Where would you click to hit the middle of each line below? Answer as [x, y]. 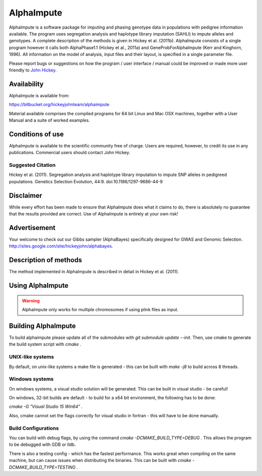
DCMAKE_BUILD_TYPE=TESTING [42, 467]
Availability [26, 84]
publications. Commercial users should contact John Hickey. [70, 153]
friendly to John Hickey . [33, 70]
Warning [31, 300]
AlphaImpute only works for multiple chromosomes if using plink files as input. [100, 310]
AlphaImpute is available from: [39, 95]
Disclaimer [25, 195]
